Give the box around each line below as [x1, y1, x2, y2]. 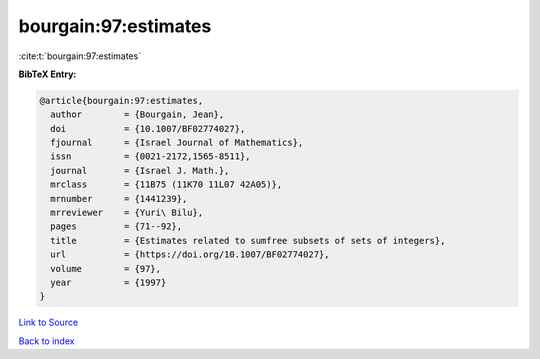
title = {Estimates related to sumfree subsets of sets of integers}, [50, 235, 446, 246]
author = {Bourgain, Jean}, [50, 109, 225, 120]
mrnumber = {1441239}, [50, 193, 188, 204]
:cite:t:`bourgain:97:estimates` [18, 50, 142, 62]
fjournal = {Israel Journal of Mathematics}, [50, 137, 304, 149]
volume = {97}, [50, 263, 162, 274]
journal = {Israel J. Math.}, [50, 165, 230, 176]
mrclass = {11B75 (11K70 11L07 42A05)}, [50, 179, 283, 190]
